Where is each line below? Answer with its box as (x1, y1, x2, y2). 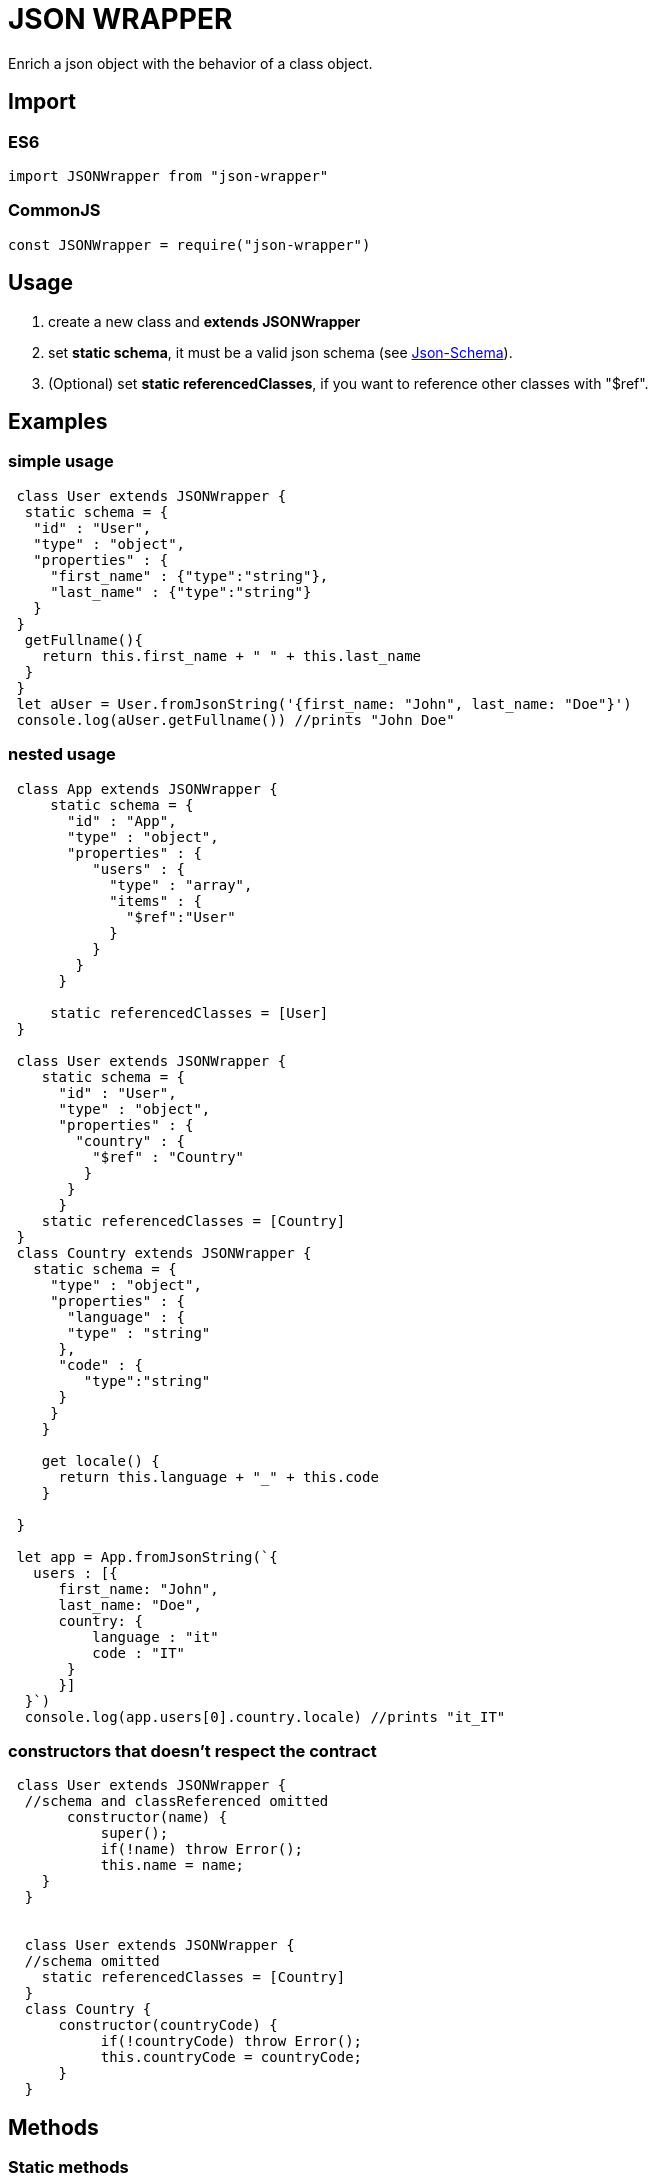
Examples (8, 408, 108, 434)
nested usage (8, 744, 116, 765)
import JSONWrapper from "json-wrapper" (8, 167, 329, 184)
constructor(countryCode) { (58, 2017, 278, 2034)
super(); (100, 1825, 169, 1842)
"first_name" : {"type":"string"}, (50, 567, 329, 584)
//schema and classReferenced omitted (24, 1793, 329, 1810)
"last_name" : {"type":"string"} (50, 583, 312, 600)
